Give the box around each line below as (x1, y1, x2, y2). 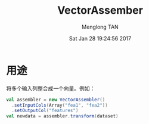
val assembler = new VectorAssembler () (6, 97, 105, 103)
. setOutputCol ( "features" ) (11, 108, 79, 114)
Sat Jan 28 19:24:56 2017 (69, 35, 132, 42)
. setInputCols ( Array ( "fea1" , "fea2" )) (11, 102, 108, 108)
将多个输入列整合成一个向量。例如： (6, 85, 95, 92)
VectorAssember (57, 4, 143, 17)
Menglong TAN (81, 23, 119, 30)
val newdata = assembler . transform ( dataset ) (6, 113, 119, 119)
